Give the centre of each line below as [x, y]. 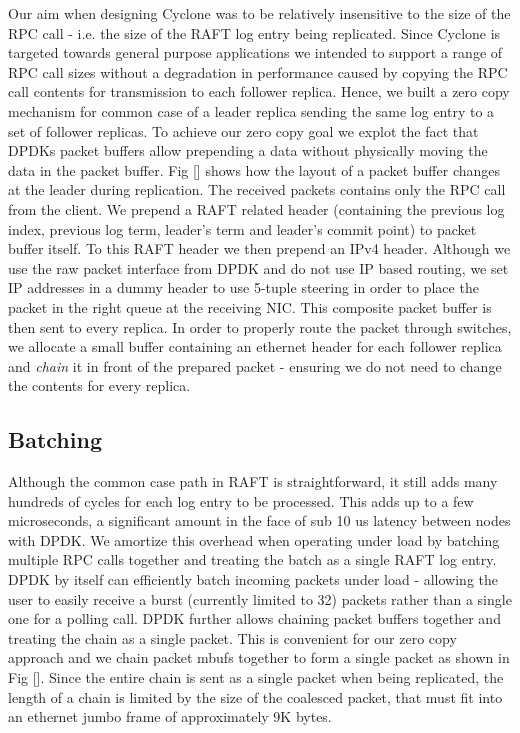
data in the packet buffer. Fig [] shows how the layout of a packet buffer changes [254, 169]
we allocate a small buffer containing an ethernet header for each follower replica [255, 346]
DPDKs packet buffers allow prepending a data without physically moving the [248, 150]
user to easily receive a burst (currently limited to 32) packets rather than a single [260, 598]
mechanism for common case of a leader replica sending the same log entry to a [251, 110]
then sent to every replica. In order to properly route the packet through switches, [260, 326]
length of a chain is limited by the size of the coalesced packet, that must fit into [255, 696]
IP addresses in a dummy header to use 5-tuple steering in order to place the [243, 287]
